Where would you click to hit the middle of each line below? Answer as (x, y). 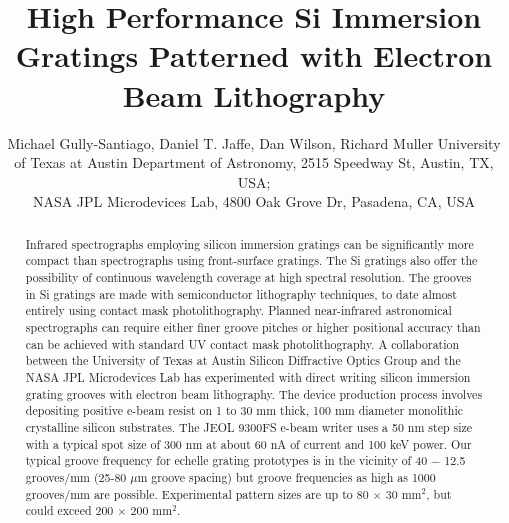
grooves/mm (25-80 (76, 476)
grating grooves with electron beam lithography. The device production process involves (254, 393)
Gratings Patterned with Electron (254, 55)
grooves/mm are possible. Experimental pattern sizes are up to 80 (197, 493)
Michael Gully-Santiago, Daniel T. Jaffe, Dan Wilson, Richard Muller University (254, 142)
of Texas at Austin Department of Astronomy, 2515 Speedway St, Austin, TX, (254, 162)
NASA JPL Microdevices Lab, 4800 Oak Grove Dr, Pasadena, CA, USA (254, 201)
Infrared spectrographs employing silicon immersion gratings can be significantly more (249, 243)
